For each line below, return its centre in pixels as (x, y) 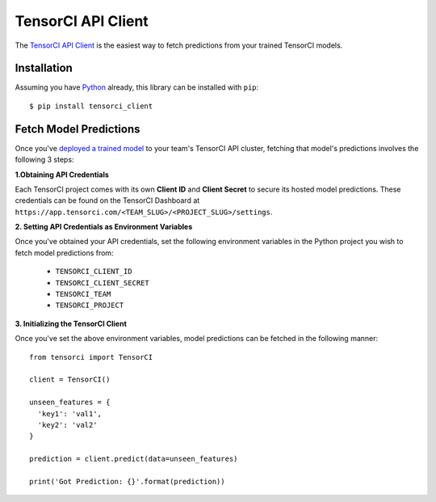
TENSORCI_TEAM (83, 294)
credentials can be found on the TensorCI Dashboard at (107, 200)
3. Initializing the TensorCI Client (71, 323)
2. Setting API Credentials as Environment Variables (104, 227)
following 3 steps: (44, 160)
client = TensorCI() (70, 380)
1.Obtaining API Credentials (62, 175)
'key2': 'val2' (67, 425)
